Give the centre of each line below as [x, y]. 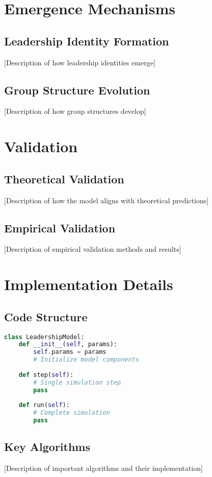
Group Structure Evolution [77, 90]
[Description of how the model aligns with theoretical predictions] [107, 200]
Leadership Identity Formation [87, 41]
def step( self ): [46, 375]
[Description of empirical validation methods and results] [93, 249]
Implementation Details [89, 284]
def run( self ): [44, 405]
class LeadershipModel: [44, 337]
